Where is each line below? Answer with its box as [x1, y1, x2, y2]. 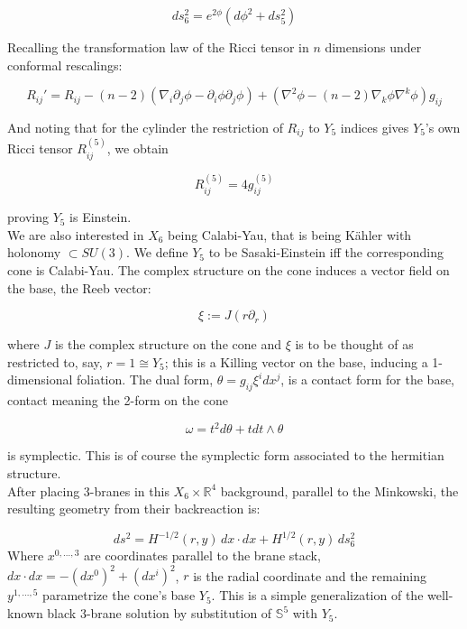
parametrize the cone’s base [42, 586, 196, 605]
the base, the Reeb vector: [7, 278, 151, 297]
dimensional [7, 370, 73, 389]
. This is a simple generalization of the [211, 586, 424, 605]
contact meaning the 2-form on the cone [7, 391, 229, 410]
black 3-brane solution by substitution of [47, 604, 272, 623]
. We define [126, 243, 188, 262]
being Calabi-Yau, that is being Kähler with [168, 225, 412, 244]
